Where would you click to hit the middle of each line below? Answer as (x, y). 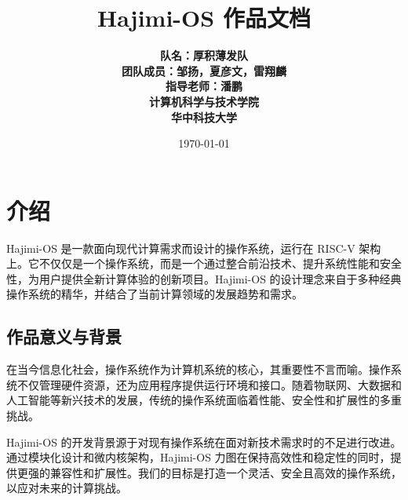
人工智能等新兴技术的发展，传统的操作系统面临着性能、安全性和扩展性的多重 (204, 400)
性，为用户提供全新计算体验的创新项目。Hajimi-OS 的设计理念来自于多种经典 (204, 278)
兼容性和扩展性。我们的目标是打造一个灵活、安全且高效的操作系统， (226, 472)
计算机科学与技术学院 (204, 101)
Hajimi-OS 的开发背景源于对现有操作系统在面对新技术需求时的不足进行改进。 (204, 442)
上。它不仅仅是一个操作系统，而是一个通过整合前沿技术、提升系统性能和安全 (204, 263)
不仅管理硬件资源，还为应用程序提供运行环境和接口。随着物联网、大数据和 (209, 384)
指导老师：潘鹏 (204, 86)
